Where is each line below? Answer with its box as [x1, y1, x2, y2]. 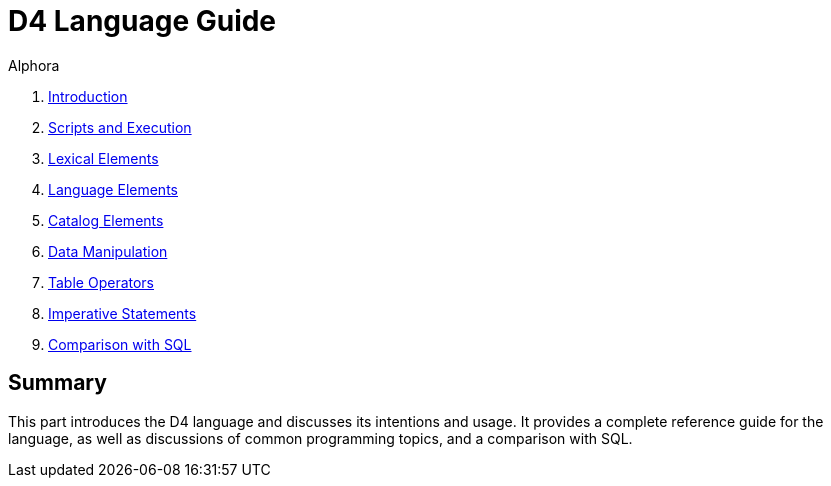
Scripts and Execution [48, 118, 192, 136]
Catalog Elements [48, 211, 164, 229]
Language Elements [48, 180, 178, 198]
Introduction [48, 87, 128, 105]
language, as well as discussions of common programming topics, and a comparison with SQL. [8, 429, 633, 447]
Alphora [8, 56, 60, 74]
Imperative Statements [48, 304, 197, 322]
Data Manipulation [48, 242, 168, 260]
